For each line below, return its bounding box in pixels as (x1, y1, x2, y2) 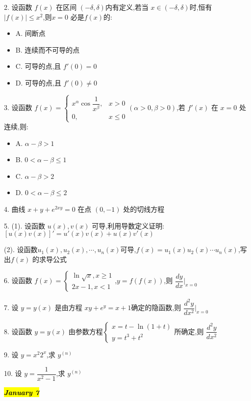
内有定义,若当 (105, 2, 149, 12)
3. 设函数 (4, 102, 32, 112)
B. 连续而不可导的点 (15, 44, 80, 55)
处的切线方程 (123, 204, 165, 214)
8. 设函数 (4, 326, 32, 336)
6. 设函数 (4, 275, 32, 286)
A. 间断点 (15, 28, 46, 38)
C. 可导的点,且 (15, 61, 61, 71)
